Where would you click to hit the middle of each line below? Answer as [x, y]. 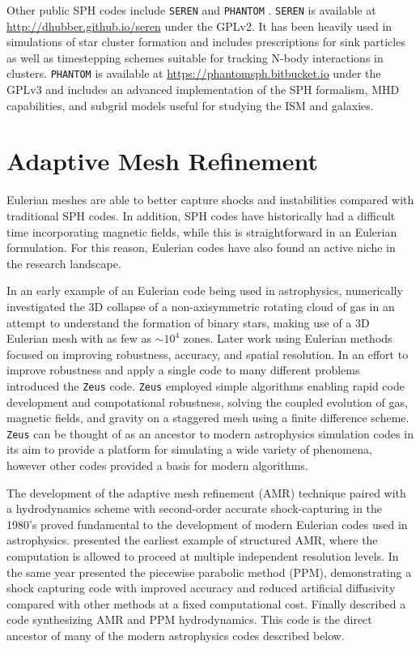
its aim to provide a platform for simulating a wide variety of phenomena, [189, 449]
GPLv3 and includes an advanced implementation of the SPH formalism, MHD [203, 90]
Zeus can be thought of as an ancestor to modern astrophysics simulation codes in [210, 433]
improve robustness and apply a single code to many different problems [183, 370]
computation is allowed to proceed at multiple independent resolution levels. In [203, 556]
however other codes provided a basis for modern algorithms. [157, 465]
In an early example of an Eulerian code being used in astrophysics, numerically [205, 290]
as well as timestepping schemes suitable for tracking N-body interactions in [195, 57]
